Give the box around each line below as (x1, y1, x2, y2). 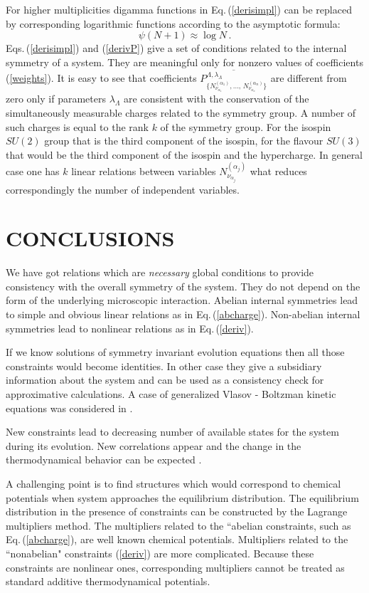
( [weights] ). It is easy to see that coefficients (6, 70, 197, 85)
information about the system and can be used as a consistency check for (6, 372, 324, 387)
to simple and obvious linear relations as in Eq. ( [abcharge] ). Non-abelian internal (6, 307, 360, 322)
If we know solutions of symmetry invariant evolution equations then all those (6, 345, 345, 360)
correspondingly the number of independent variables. (6, 182, 240, 196)
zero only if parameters (6, 91, 106, 106)
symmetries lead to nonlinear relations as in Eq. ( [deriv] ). (6, 320, 254, 335)
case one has (6, 164, 60, 179)
